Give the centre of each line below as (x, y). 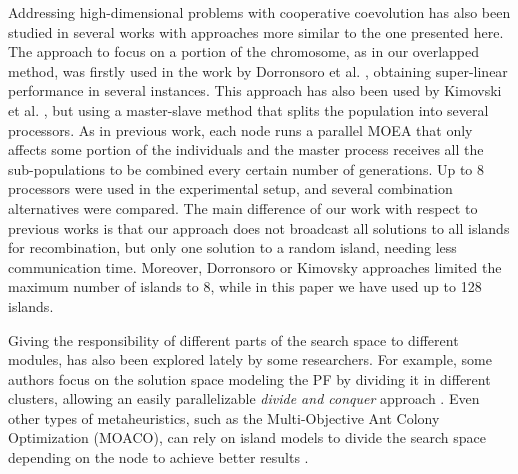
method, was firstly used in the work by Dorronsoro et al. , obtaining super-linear (258, 70)
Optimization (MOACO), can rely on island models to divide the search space (247, 437)
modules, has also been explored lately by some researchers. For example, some (250, 359)
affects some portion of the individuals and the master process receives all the (246, 149)
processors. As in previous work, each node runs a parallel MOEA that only (240, 129)
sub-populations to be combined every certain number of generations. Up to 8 (246, 168)
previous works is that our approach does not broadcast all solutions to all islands (259, 227)
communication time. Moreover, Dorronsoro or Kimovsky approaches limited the (255, 266)
